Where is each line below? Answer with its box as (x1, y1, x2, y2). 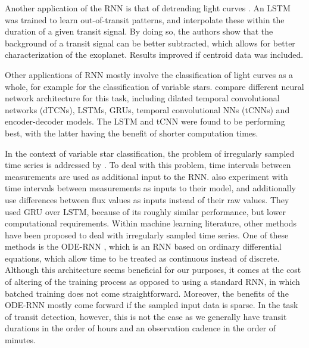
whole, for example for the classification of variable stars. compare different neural (5, 80, 304, 92)
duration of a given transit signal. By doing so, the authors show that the (5, 25, 273, 38)
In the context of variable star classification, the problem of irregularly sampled (5, 147, 295, 159)
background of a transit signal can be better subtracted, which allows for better (5, 36, 295, 49)
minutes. (5, 334, 36, 346)
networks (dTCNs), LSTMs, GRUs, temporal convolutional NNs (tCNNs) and (5, 103, 290, 116)
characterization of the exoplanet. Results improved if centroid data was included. (5, 48, 304, 61)
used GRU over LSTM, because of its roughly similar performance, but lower (5, 205, 286, 218)
